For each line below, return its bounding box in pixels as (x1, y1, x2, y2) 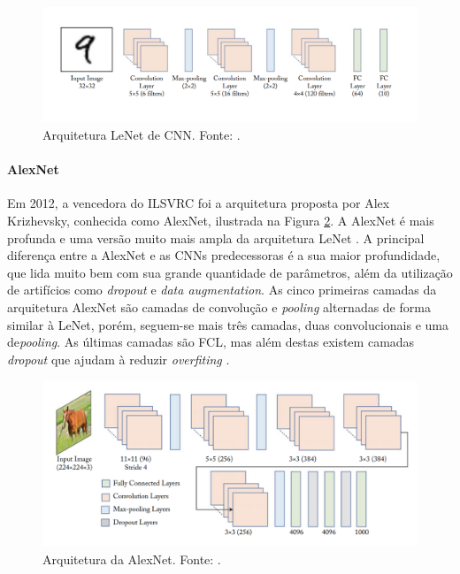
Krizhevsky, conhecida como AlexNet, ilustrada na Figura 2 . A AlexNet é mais (7, 211, 434, 229)
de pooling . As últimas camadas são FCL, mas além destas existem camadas (7, 333, 415, 351)
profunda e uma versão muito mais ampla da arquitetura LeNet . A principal (7, 228, 425, 247)
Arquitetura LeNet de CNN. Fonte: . (42, 126, 241, 144)
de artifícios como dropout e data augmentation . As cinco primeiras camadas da (7, 280, 437, 299)
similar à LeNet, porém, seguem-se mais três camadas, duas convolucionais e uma (7, 315, 448, 333)
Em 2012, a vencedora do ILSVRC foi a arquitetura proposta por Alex (7, 194, 390, 212)
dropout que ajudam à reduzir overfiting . (7, 349, 230, 368)
